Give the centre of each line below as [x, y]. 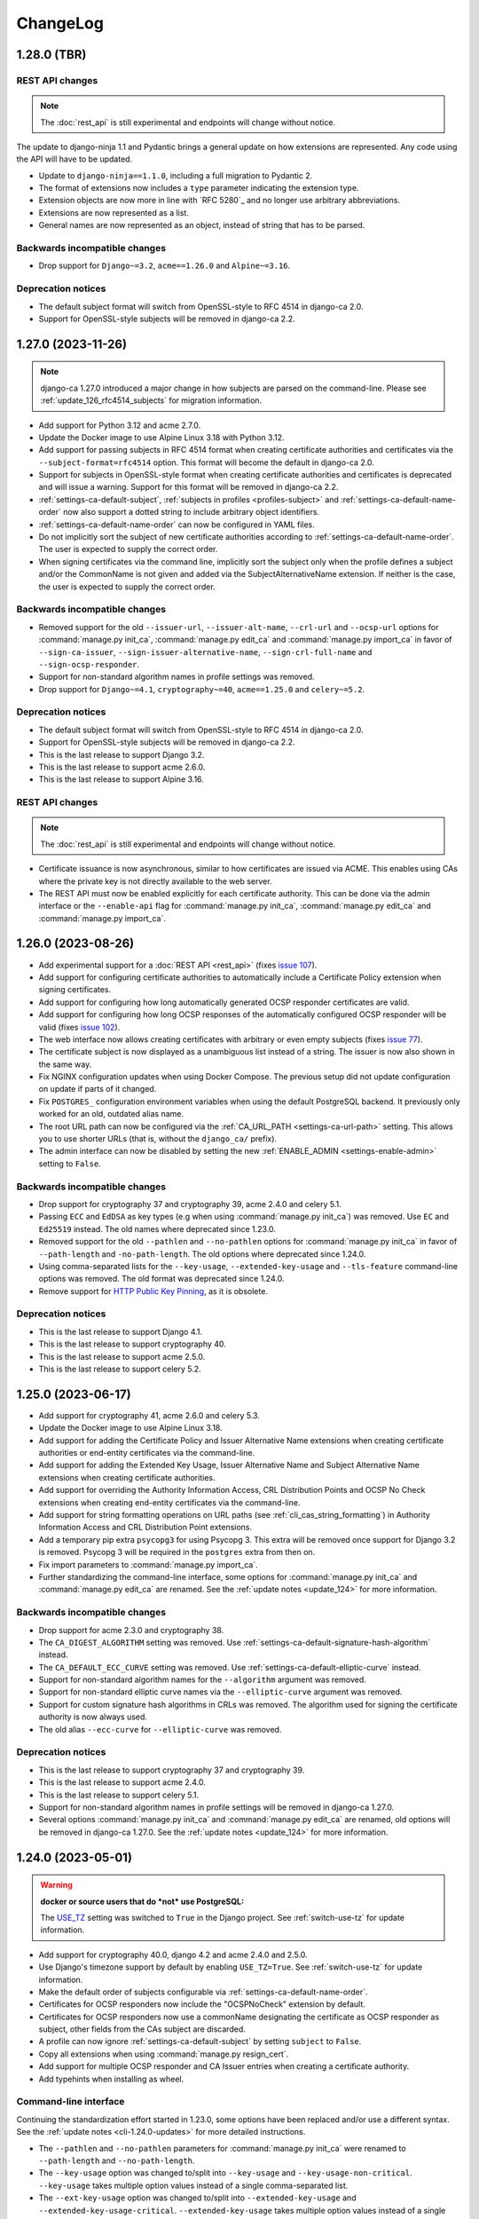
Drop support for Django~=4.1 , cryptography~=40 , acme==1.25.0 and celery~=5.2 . [202, 689]
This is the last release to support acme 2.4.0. [122, 1782]
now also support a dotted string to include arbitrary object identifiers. [191, 512]
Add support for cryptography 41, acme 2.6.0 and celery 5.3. [149, 1415]
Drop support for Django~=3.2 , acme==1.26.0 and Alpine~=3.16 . [165, 265]
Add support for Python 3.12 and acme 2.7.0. [120, 425]
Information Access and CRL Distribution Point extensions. [145, 1528]
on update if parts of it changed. [98, 1089]
